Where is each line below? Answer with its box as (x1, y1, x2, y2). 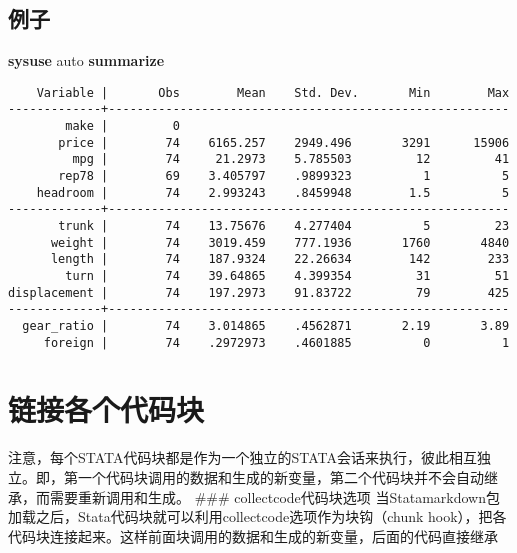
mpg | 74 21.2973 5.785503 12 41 (72, 152, 510, 167)
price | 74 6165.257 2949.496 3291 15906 (58, 135, 510, 150)
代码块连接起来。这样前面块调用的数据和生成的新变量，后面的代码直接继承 (8, 525, 498, 546)
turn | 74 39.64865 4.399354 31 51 (65, 269, 510, 284)
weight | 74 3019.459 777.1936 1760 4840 (50, 235, 510, 250)
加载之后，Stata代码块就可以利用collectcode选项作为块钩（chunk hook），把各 (8, 506, 507, 527)
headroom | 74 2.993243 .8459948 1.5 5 (36, 185, 510, 200)
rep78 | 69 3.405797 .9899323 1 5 (58, 169, 510, 184)
